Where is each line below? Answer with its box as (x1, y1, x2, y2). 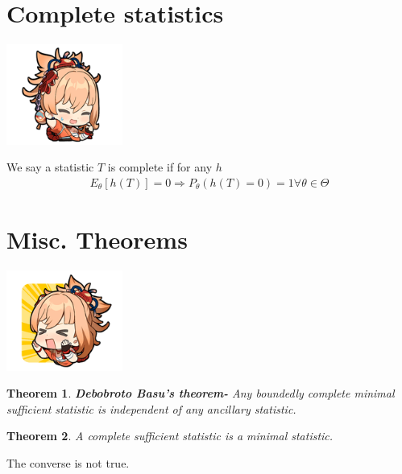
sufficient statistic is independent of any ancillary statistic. (6, 400, 296, 417)
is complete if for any (107, 159, 213, 175)
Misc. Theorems (6, 223, 188, 256)
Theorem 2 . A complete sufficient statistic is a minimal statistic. (6, 427, 334, 444)
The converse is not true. (6, 454, 130, 471)
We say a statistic (6, 159, 94, 175)
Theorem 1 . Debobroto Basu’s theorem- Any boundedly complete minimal (6, 385, 395, 402)
